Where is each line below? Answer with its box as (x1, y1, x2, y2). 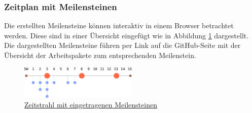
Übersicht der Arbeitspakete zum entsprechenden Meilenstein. (4, 50, 196, 60)
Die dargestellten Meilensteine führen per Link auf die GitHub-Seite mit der (4, 40, 241, 50)
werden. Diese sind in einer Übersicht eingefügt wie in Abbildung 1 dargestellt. (4, 30, 249, 40)
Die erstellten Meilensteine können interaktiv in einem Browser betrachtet (4, 20, 234, 31)
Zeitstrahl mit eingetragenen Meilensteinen (24, 99, 157, 110)
